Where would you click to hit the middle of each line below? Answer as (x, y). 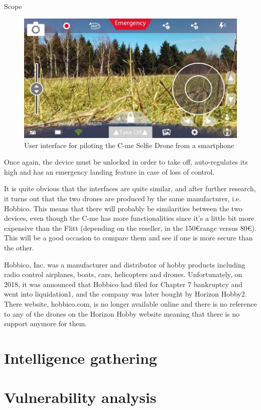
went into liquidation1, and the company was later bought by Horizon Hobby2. (125, 294)
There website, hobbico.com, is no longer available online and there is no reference (130, 303)
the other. (19, 247)
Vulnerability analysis (80, 397)
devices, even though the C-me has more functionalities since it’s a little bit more (129, 218)
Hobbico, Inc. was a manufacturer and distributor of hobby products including (125, 264)
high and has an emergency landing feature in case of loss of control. (109, 171)
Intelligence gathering (81, 358)
